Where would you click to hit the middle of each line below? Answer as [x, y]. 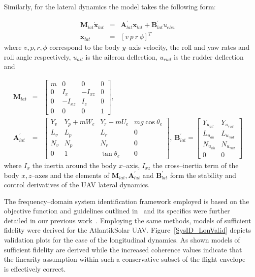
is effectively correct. [35, 268]
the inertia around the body [74, 165]
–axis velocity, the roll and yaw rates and [188, 47]
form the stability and [203, 175]
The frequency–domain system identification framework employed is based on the [127, 201]
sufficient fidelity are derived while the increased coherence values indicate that [123, 249]
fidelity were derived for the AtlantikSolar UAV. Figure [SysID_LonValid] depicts [127, 230]
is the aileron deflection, [121, 56]
